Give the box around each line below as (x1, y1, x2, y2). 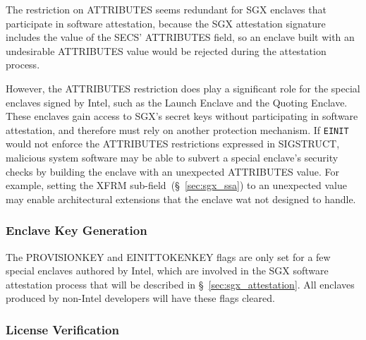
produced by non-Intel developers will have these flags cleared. (6, 291, 275, 305)
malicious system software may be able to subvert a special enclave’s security (6, 150, 338, 164)
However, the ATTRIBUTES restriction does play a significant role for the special (6, 80, 360, 95)
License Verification (6, 320, 119, 338)
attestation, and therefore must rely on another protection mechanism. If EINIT (6, 122, 349, 137)
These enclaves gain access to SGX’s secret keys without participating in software (6, 109, 358, 123)
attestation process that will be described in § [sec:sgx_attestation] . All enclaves (6, 277, 355, 291)
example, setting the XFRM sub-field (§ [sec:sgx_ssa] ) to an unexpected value (6, 178, 348, 193)
